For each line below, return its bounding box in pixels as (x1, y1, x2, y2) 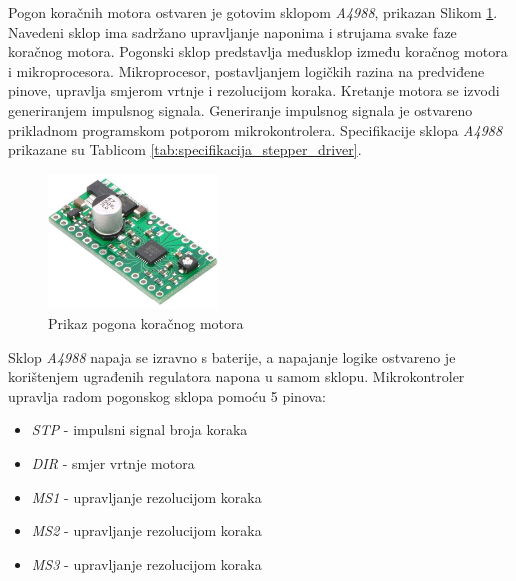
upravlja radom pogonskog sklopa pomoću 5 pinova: (8, 385, 326, 406)
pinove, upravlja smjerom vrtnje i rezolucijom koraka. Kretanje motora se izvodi (8, 80, 500, 101)
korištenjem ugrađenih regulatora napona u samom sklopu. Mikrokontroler (8, 366, 465, 387)
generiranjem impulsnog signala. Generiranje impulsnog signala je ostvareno (8, 99, 473, 120)
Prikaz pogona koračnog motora (48, 313, 244, 334)
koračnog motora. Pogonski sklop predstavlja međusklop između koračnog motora (8, 41, 508, 62)
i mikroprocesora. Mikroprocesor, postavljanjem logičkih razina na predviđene (8, 60, 485, 81)
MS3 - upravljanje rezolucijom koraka (31, 553, 262, 574)
